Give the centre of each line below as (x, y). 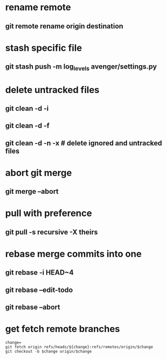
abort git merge (39, 173)
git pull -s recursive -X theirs (52, 232)
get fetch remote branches (63, 329)
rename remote (38, 7)
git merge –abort (32, 191)
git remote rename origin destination (64, 26)
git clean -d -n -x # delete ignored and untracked (84, 143)
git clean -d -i (27, 108)
